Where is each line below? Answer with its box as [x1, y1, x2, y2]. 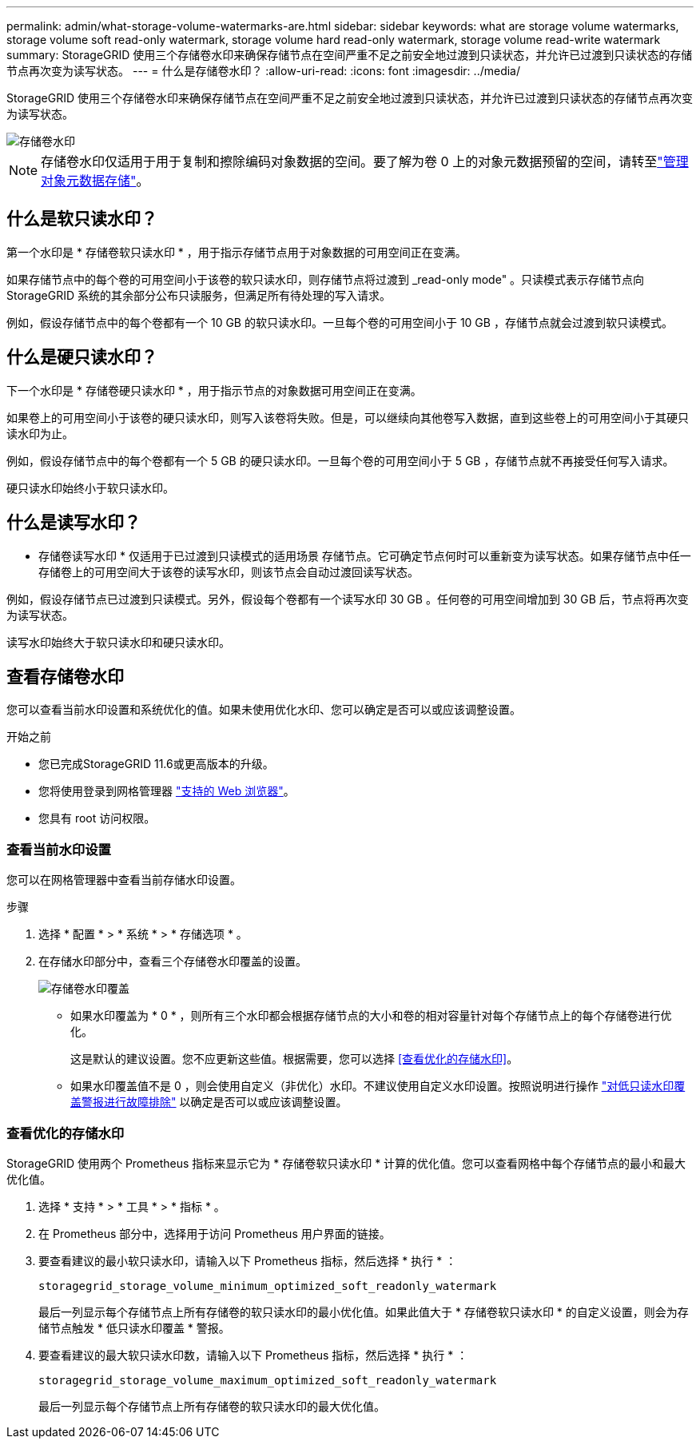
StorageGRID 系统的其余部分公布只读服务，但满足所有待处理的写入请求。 [6, 288, 391, 302]
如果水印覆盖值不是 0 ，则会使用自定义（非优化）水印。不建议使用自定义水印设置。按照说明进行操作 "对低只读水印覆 [70, 1079, 686, 1093]
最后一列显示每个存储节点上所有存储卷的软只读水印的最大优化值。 [38, 1399, 385, 1413]
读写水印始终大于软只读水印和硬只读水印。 [6, 635, 230, 649]
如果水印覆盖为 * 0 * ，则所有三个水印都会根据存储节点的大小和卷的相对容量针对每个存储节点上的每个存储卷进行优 [70, 1009, 672, 1023]
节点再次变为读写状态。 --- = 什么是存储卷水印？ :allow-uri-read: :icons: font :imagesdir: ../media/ [6, 64, 521, 78]
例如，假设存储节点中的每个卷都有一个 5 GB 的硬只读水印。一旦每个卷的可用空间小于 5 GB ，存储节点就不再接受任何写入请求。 [6, 453, 674, 468]
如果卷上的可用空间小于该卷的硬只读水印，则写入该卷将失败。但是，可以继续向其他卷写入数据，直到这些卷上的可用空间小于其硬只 [6, 410, 689, 424]
